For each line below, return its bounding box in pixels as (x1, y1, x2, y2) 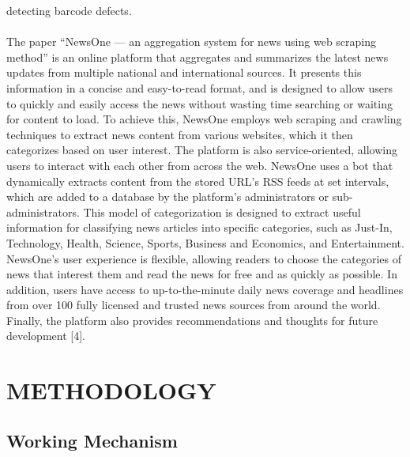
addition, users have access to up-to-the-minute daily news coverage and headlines (6, 281, 404, 297)
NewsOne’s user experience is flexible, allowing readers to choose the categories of (6, 250, 401, 266)
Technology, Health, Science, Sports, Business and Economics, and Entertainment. (6, 234, 404, 251)
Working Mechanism (6, 428, 178, 452)
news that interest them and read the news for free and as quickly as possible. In (6, 266, 397, 282)
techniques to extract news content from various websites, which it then (6, 126, 353, 142)
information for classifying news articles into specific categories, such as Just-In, (6, 219, 393, 236)
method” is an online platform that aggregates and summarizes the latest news (6, 48, 389, 65)
